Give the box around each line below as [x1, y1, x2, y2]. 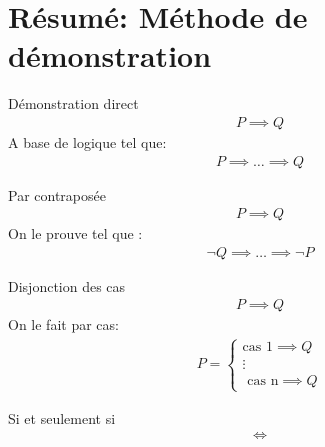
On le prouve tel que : [8, 223, 143, 244]
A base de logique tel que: [8, 131, 167, 152]
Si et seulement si [8, 407, 116, 428]
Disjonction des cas [8, 275, 126, 296]
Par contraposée [8, 184, 106, 205]
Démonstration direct [8, 93, 139, 114]
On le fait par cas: [8, 314, 119, 335]
